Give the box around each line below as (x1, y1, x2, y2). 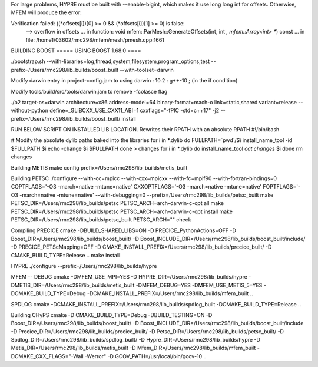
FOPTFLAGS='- (263, 183, 300, 190)
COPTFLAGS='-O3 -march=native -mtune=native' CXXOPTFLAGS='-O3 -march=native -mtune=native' (11, 183, 262, 190)
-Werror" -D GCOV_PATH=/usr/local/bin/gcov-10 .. (84, 352, 207, 359)
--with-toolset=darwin (120, 66, 174, 73)
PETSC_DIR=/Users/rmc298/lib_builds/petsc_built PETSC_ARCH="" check (11, 216, 191, 223)
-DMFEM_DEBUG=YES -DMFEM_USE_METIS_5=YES (135, 282, 263, 289)
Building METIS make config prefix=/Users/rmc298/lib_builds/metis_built (11, 164, 188, 171)
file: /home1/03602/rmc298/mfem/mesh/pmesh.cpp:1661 (25, 36, 165, 44)
